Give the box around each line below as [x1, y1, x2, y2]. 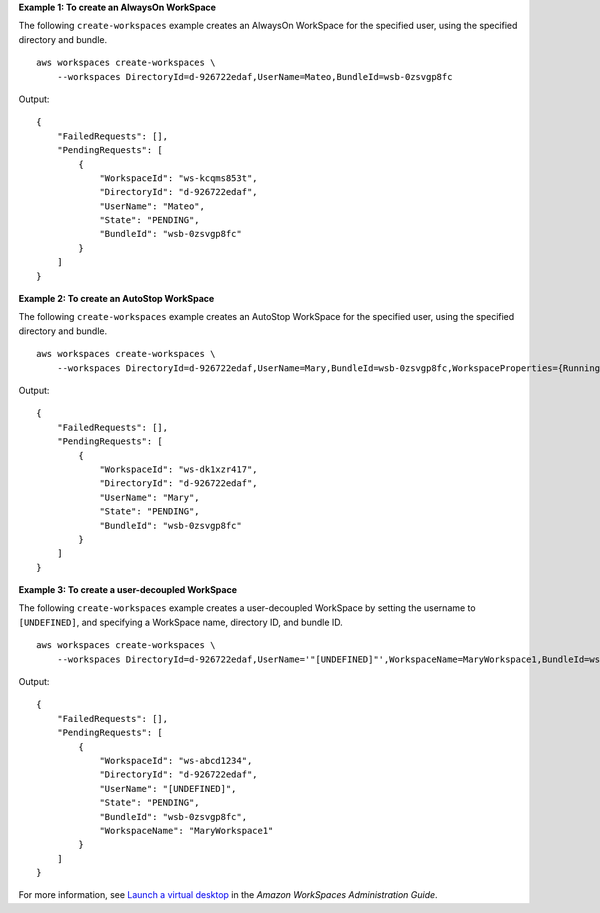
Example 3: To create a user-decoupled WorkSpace [18, 584, 237, 596]
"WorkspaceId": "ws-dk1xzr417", [99, 463, 259, 475]
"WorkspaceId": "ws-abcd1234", [99, 755, 253, 766]
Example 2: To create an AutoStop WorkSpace [18, 293, 215, 305]
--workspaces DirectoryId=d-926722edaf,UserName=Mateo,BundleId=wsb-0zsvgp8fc [56, 71, 453, 82]
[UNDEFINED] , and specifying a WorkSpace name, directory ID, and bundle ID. [18, 616, 344, 628]
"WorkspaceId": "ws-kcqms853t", [99, 172, 259, 184]
